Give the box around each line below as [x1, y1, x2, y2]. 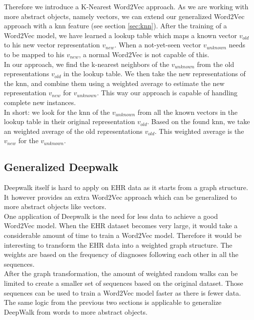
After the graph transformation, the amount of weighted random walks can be [4, 268, 238, 278]
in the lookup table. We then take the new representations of [63, 68, 246, 79]
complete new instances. [4, 97, 76, 107]
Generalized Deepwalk [4, 159, 119, 174]
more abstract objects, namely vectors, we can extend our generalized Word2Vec [4, 11, 245, 21]
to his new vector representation [4, 40, 100, 50]
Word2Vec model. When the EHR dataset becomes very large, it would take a [4, 220, 238, 231]
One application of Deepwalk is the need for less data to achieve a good [4, 211, 218, 221]
